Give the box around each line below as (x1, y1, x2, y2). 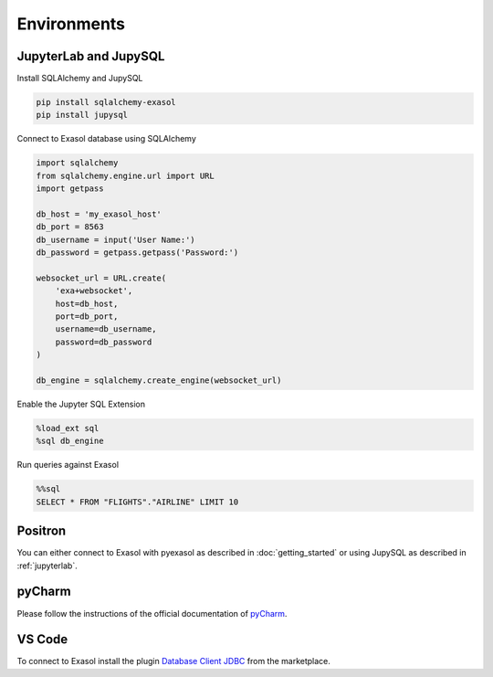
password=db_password (55, 336, 152, 347)
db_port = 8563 (36, 222, 104, 232)
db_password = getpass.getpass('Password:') (36, 248, 239, 258)
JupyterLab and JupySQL (16, 48, 165, 64)
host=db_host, (55, 298, 119, 309)
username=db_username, (55, 324, 157, 334)
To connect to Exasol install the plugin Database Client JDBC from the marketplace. (16, 656, 330, 667)
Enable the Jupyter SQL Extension (16, 398, 146, 410)
